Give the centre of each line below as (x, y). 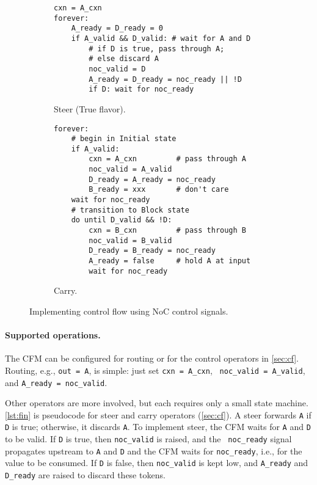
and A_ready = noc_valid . (56, 382)
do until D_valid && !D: (122, 220)
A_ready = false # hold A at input (170, 261)
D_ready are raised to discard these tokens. (85, 475)
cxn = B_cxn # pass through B (167, 231)
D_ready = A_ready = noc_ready (152, 179)
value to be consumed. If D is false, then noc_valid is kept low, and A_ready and (157, 463)
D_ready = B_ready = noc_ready (152, 251)
